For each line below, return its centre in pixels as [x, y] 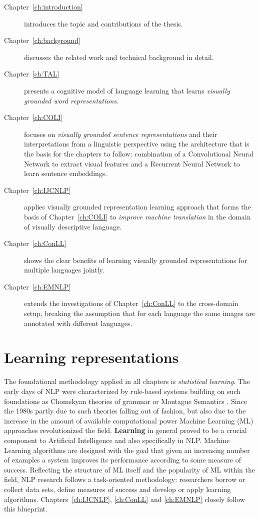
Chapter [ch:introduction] [43, 6]
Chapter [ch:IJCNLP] [37, 190]
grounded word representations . [71, 100]
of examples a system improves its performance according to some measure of [122, 460]
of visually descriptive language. [73, 226]
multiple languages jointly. [64, 270]
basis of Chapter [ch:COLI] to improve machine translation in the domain [137, 216]
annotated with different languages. [78, 323]
